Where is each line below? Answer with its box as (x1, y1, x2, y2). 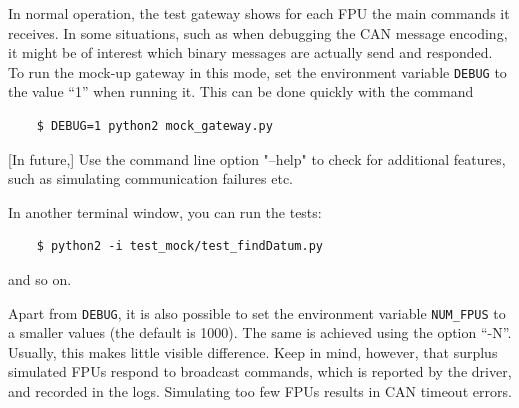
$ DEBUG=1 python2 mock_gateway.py (36, 119, 273, 134)
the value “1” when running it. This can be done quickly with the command (8, 81, 474, 102)
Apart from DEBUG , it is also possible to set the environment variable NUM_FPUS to (8, 302, 506, 323)
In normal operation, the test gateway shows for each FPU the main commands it (8, 3, 510, 23)
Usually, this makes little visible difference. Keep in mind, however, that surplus (8, 341, 498, 362)
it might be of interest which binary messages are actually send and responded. (8, 42, 493, 63)
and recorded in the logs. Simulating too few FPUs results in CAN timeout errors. (8, 381, 512, 402)
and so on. (8, 269, 72, 289)
